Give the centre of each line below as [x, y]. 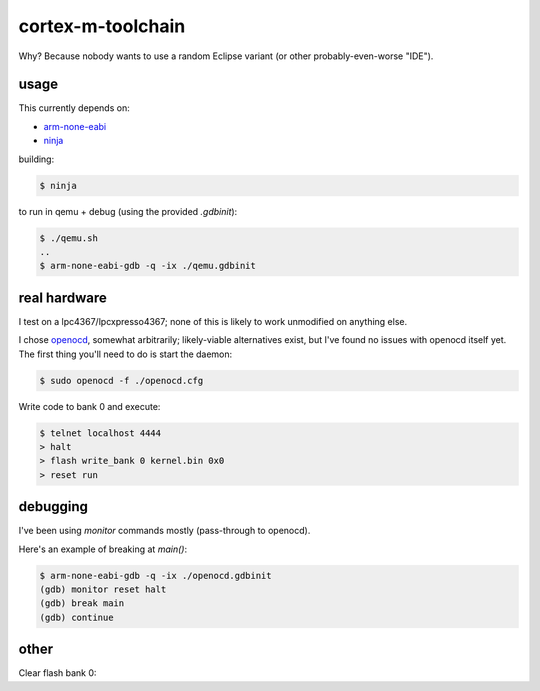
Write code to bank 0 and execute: [89, 406]
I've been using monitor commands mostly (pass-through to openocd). [164, 531]
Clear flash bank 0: [57, 673]
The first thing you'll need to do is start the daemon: [125, 354]
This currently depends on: [74, 108]
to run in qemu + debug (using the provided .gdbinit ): [128, 211]
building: [36, 159]
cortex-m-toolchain [102, 26]
